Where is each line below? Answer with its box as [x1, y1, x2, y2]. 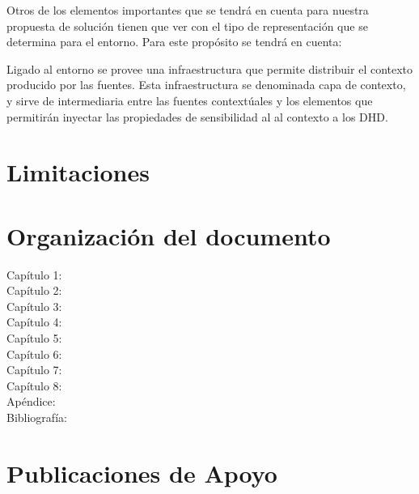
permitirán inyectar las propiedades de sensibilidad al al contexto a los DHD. [6, 108, 388, 125]
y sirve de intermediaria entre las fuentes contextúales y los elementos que [6, 92, 373, 109]
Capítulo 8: [6, 377, 62, 394]
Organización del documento [6, 219, 331, 252]
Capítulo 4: [6, 313, 62, 330]
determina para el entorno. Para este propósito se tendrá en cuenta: [6, 33, 342, 50]
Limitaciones [6, 155, 150, 189]
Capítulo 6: [6, 345, 62, 362]
